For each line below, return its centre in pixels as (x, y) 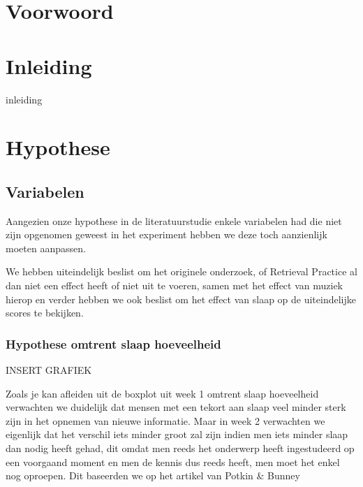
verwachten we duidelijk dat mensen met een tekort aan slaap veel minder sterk (176, 407)
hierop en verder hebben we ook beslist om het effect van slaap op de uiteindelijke (181, 299)
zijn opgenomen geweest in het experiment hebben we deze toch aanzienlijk (166, 234)
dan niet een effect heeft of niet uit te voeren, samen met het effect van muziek (175, 285)
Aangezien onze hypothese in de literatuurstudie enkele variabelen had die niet (174, 220)
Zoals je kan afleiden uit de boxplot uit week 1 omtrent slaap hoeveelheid (162, 393)
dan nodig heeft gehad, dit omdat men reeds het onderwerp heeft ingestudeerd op (180, 448)
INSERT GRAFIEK (49, 370)
